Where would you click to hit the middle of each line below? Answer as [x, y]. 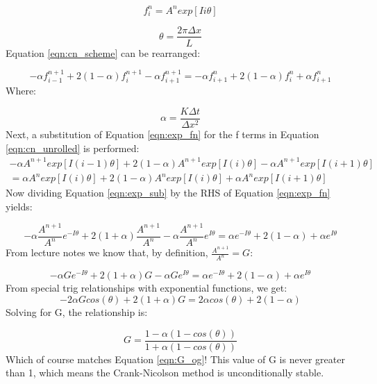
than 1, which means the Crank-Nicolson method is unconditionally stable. [165, 373]
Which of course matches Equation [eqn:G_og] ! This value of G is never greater [175, 359]
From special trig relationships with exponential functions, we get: [146, 288]
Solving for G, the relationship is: [77, 312]
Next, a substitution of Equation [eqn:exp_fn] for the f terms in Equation [162, 134]
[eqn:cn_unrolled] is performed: [73, 148]
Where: [21, 91]
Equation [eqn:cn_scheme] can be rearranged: [103, 52]
